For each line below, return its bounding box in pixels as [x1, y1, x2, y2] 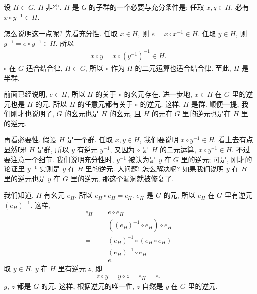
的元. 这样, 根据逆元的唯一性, [41, 281, 134, 291]
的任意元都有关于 [77, 98, 133, 109]
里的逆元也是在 [182, 108, 231, 119]
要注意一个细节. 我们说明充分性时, [4, 154, 114, 164]
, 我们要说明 [139, 134, 179, 145]
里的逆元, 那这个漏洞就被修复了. [70, 173, 173, 183]
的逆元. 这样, [140, 98, 181, 109]
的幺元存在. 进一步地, [124, 89, 192, 99]
